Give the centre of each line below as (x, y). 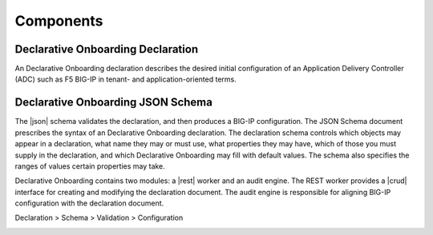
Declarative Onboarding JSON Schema (113, 103)
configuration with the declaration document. (89, 203)
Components (59, 21)
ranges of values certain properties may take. (90, 166)
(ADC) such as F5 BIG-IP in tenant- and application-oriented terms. (125, 79)
